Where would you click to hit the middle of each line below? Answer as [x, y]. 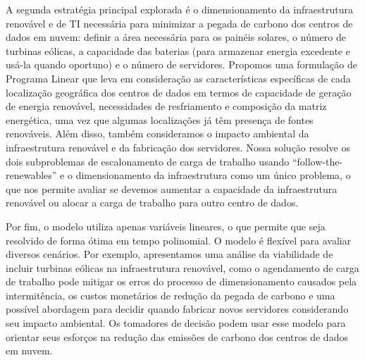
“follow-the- [317, 161]
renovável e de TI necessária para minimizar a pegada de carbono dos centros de [179, 23]
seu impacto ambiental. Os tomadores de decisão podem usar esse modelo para [176, 323]
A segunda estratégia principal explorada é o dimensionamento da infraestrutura [179, 9]
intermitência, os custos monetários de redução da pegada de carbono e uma [171, 295]
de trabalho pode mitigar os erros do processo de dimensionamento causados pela [181, 281]
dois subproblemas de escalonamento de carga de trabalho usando [148, 161]
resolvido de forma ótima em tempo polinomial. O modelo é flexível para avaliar [179, 240]
